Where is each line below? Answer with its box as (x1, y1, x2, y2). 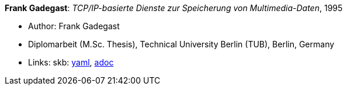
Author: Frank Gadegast (28, 21, 120, 31)
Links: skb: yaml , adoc (28, 57, 114, 67)
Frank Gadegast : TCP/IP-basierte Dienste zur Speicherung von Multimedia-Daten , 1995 (5, 3, 343, 13)
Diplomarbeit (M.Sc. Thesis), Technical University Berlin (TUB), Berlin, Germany (28, 39, 335, 49)
